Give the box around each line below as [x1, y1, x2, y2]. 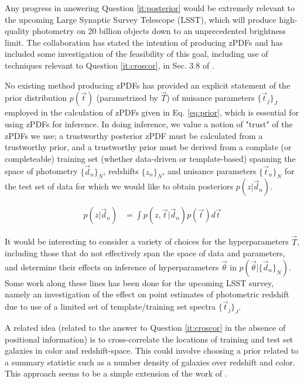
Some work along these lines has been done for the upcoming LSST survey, [5, 276, 274, 289]
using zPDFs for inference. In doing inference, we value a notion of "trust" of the [5, 117, 293, 130]
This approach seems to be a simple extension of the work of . [5, 367, 227, 379]
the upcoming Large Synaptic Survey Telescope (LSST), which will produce [5, 13, 276, 25]
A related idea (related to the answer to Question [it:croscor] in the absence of [5, 321, 286, 333]
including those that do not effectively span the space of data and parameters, [5, 247, 285, 259]
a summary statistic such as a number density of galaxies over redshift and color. [5, 355, 295, 368]
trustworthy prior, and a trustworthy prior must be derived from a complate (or [5, 141, 292, 153]
